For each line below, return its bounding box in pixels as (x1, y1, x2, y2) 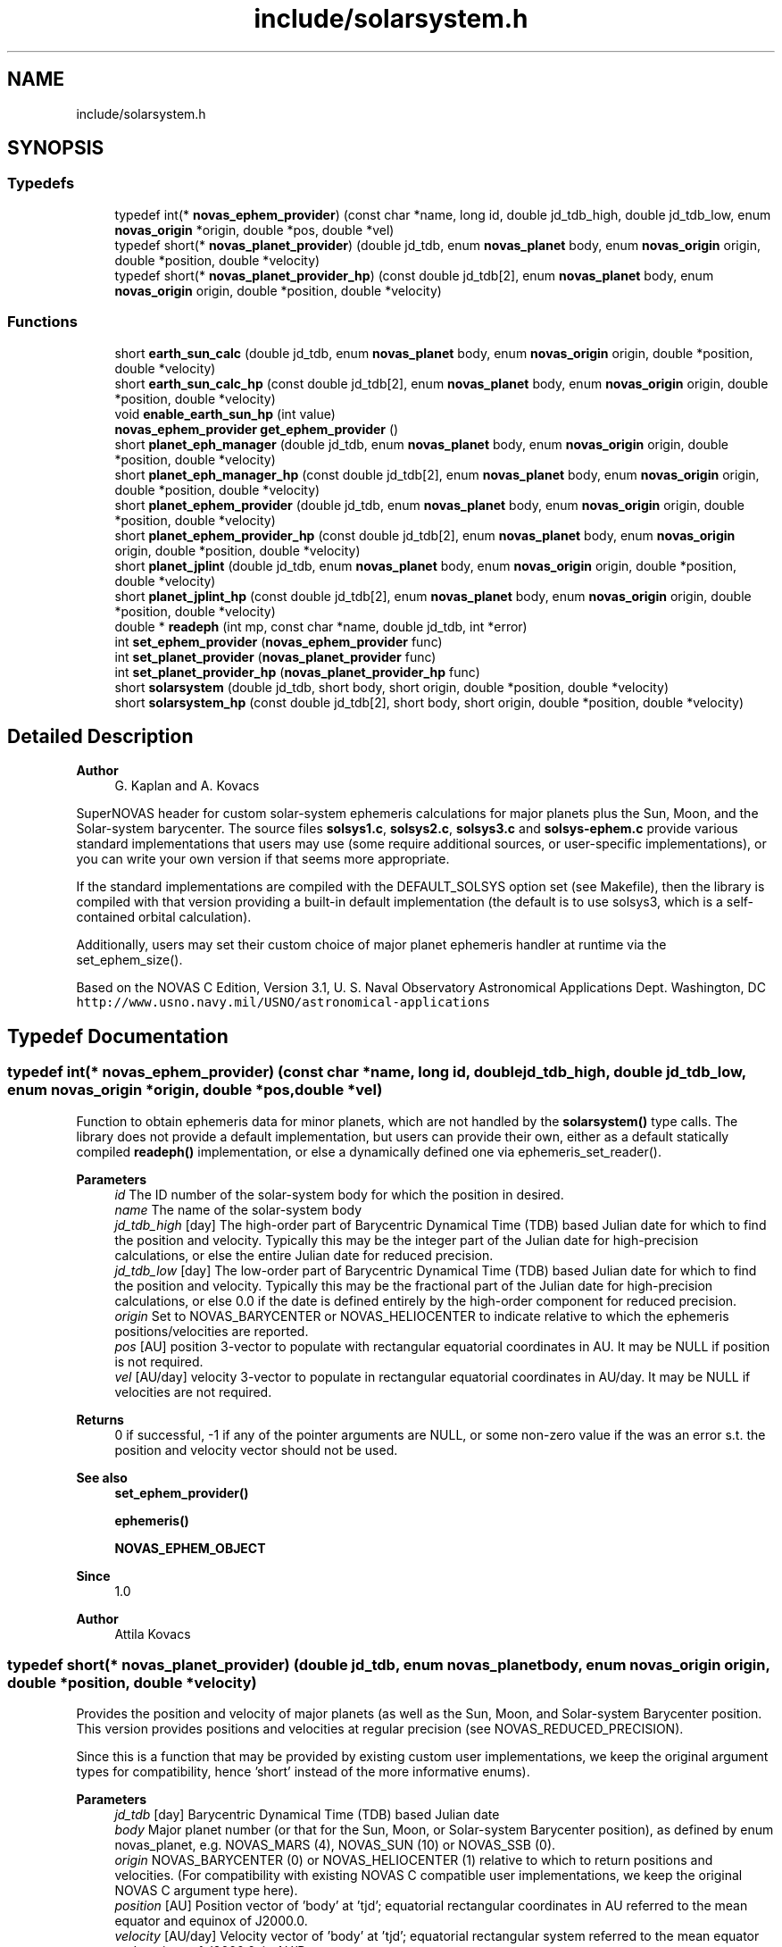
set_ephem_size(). (76, 952, 183, 968)
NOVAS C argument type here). (114, 1883, 298, 1899)
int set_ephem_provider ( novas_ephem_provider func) (114, 633, 443, 649)
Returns (76, 1411, 124, 1427)
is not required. (114, 1353, 204, 1369)
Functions (7, 313, 78, 331)
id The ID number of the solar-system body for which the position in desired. (114, 1186, 564, 1202)
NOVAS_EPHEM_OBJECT (114, 1540, 266, 1556)
